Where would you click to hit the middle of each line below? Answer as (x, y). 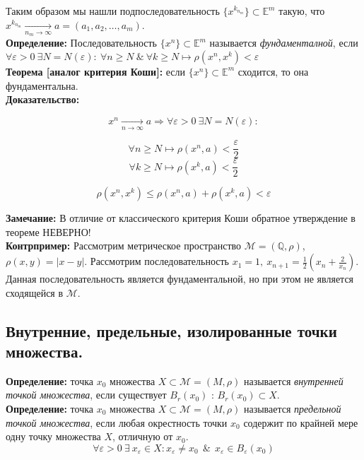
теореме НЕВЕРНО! (48, 231)
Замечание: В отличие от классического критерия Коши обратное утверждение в (181, 218)
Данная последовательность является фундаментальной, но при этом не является (180, 279)
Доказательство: (43, 99)
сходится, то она (273, 71)
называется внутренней (293, 381)
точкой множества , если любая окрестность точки (117, 422)
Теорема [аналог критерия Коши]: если (96, 71)
